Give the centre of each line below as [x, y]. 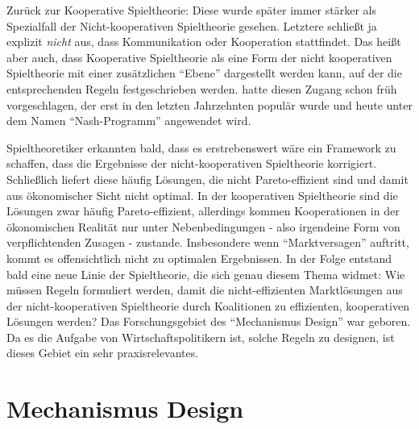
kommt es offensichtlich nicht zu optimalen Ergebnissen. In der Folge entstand [199, 258]
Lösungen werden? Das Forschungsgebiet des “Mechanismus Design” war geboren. [209, 321]
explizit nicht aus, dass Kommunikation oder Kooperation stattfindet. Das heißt [204, 42]
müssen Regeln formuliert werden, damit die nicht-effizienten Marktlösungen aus [205, 290]
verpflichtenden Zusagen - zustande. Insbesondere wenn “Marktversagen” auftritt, [208, 242]
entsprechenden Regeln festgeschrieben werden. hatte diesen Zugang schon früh [202, 88]
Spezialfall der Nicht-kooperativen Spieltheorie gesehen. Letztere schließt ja [192, 25]
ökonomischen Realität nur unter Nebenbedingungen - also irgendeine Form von [203, 226]
